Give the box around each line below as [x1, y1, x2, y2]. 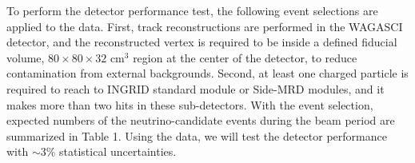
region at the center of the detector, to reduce [133, 49, 357, 66]
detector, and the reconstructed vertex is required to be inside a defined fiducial [6, 34, 397, 50]
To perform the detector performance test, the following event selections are [6, 2, 378, 18]
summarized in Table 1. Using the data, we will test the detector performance [6, 127, 387, 144]
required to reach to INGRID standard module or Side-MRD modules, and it [6, 80, 385, 97]
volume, [6, 49, 45, 66]
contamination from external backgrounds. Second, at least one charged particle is [6, 65, 409, 81]
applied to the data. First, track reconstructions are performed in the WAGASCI [6, 18, 403, 34]
